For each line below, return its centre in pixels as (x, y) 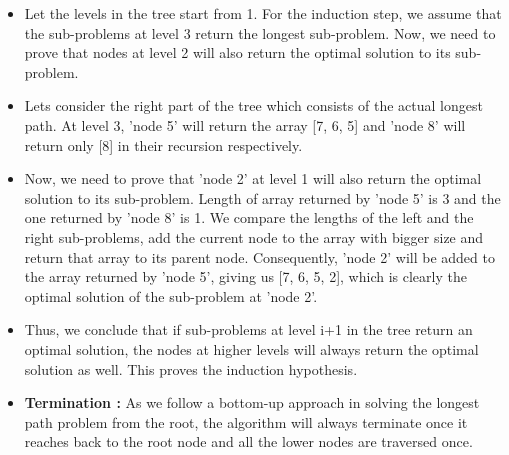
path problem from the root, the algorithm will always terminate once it (246, 421)
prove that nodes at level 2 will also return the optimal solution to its (237, 52)
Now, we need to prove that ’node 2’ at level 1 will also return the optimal (253, 178)
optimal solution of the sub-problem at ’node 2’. (171, 295)
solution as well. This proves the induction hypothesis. (191, 368)
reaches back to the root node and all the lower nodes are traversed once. (248, 441)
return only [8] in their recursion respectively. (163, 144)
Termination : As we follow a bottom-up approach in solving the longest (252, 402)
